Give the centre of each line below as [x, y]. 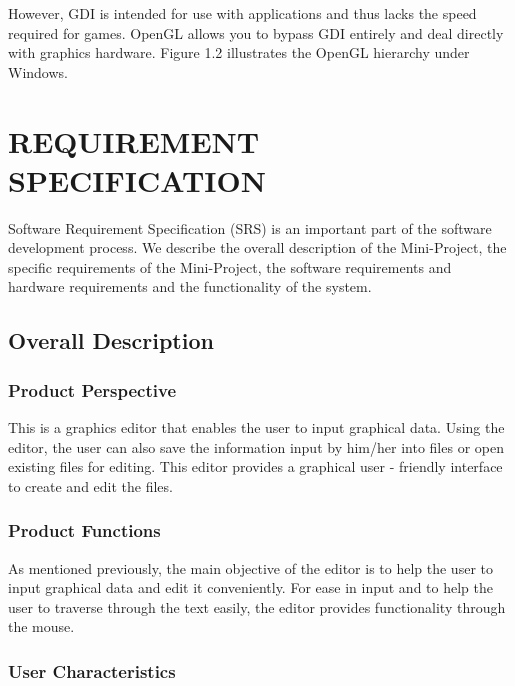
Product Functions [84, 530]
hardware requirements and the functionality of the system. [190, 286]
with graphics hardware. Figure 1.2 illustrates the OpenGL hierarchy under [239, 52]
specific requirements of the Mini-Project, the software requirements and [230, 266]
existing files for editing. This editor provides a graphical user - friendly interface [255, 466]
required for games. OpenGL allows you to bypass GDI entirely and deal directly [256, 32]
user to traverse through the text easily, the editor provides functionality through [257, 606]
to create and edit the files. [90, 485]
